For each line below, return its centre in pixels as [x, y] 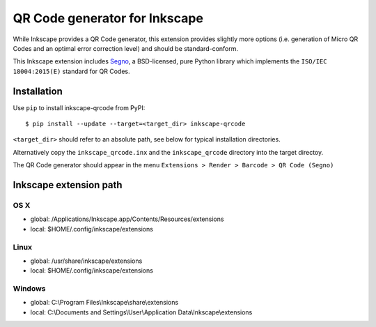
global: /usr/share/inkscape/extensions [86, 261]
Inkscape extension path [68, 185]
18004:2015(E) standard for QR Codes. [71, 71]
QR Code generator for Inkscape [108, 18]
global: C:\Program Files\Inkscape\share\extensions [104, 303]
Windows [29, 289]
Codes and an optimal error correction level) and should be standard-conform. [126, 48]
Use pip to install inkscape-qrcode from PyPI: [79, 107]
